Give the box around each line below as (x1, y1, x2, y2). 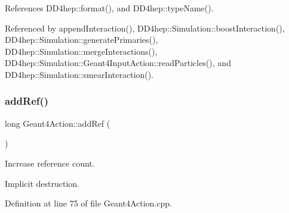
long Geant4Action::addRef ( (5, 117, 110, 129)
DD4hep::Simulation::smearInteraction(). (5, 68, 154, 80)
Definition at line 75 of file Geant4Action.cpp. (5, 197, 172, 209)
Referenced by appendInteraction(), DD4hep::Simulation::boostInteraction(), (5, 21, 285, 34)
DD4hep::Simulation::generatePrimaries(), (5, 33, 158, 46)
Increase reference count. (5, 156, 95, 169)
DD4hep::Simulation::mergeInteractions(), (5, 45, 158, 57)
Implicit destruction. (5, 177, 79, 189)
